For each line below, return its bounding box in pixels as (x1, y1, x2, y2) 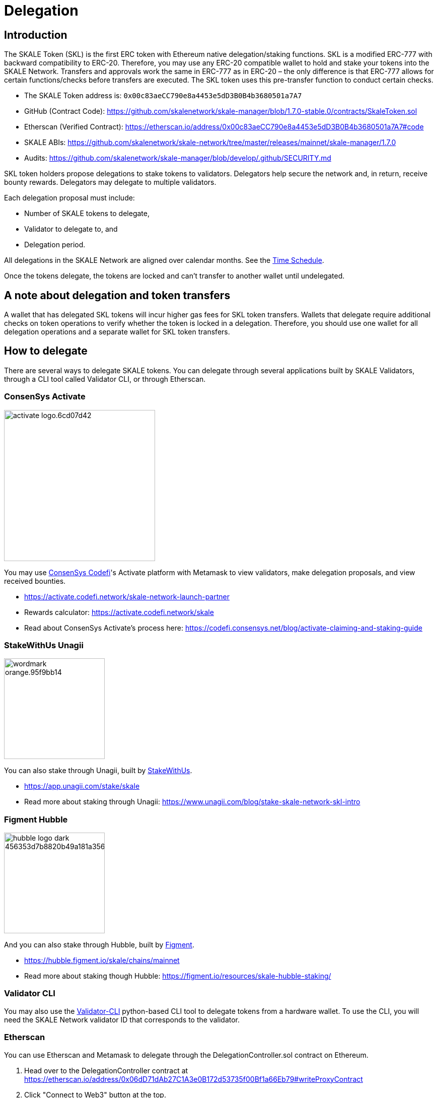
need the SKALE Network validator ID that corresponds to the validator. (4, 1015, 240, 1024)
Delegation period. (24, 240, 86, 249)
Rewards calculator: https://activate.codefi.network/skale (24, 607, 214, 616)
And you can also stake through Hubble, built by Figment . (4, 940, 194, 949)
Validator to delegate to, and (24, 225, 118, 234)
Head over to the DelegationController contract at (24, 1066, 188, 1075)
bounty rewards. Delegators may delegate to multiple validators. (4, 178, 216, 187)
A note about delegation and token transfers (4, 289, 231, 302)
